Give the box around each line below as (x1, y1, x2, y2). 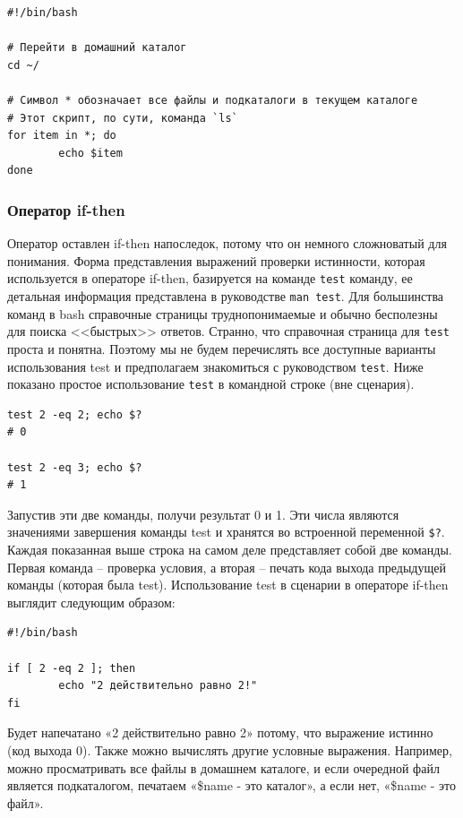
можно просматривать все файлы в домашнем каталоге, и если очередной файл (7, 758, 440, 777)
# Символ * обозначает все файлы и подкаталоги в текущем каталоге (7, 93, 418, 107)
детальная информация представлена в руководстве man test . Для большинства (7, 287, 444, 305)
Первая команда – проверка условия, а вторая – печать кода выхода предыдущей (7, 557, 446, 576)
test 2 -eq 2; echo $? (7, 408, 142, 421)
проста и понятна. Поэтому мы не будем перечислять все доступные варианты (7, 339, 436, 357)
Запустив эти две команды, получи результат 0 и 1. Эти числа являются (7, 504, 399, 523)
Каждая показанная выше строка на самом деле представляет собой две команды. (7, 540, 452, 559)
